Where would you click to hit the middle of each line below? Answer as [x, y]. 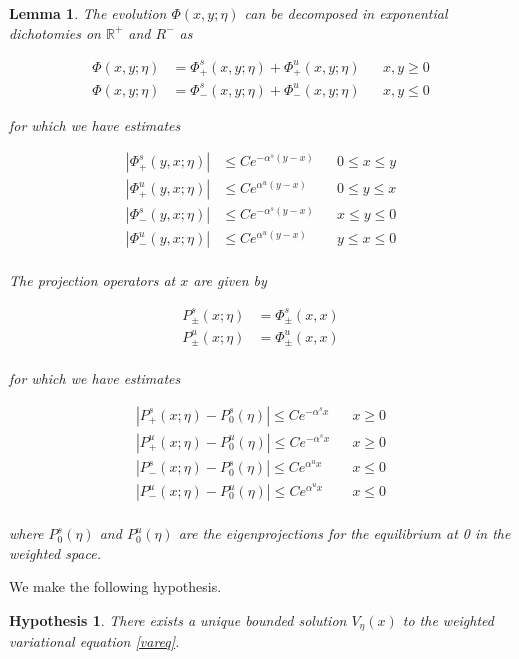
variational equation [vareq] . [94, 641]
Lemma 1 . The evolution [88, 13]
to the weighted [448, 619]
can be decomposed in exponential [346, 13]
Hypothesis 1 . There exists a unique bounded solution [178, 619]
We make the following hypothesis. [115, 586]
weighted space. [55, 552]
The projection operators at [92, 280]
